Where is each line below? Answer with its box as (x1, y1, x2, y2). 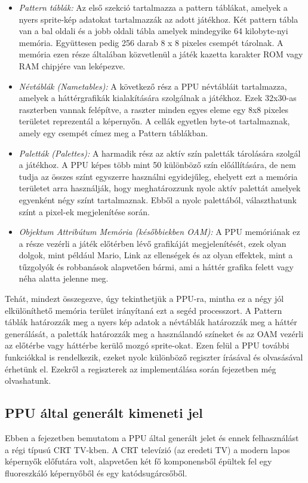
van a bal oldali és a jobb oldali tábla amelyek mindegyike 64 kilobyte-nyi (19, 25, 288, 37)
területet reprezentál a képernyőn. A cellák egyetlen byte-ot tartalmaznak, (19, 115, 290, 127)
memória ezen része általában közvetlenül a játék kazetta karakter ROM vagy (19, 48, 303, 60)
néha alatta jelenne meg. (19, 272, 109, 285)
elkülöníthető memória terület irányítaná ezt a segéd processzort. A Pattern (5, 304, 282, 316)
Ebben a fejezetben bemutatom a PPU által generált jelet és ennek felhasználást (5, 432, 299, 444)
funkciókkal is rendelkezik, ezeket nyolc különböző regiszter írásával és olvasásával (5, 351, 303, 363)
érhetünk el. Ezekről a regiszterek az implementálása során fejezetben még (5, 362, 276, 375)
